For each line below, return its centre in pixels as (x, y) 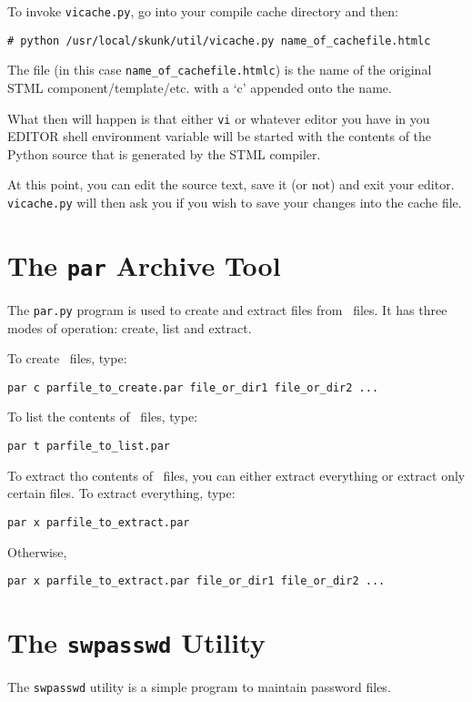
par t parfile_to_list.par (89, 446)
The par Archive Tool (144, 265)
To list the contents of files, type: (103, 417)
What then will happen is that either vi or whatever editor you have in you (219, 118)
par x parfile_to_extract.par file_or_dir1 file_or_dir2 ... (196, 581)
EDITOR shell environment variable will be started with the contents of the (220, 136)
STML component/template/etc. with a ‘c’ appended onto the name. (200, 87)
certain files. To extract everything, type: (121, 493)
